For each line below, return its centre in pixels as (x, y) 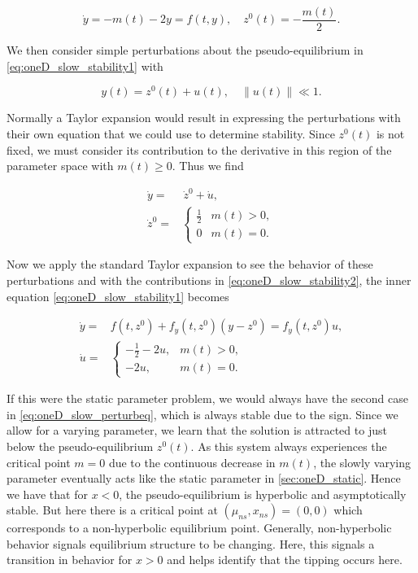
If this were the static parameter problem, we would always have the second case (207, 398)
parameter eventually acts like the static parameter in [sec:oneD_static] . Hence (204, 478)
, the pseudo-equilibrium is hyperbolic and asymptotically (263, 494)
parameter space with (60, 166)
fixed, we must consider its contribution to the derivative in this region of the (199, 149)
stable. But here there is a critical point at (112, 510)
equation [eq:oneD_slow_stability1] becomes (118, 296)
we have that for (47, 494)
